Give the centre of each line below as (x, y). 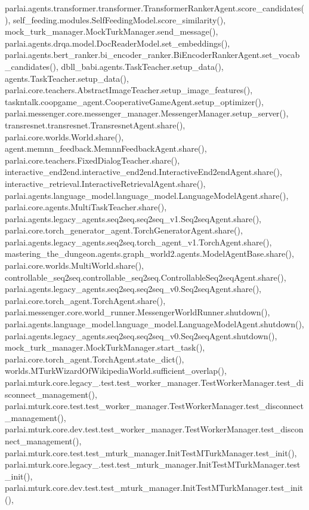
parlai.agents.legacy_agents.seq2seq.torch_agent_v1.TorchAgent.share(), (138, 242)
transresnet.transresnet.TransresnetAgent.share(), (95, 125)
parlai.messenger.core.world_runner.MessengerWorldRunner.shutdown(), (137, 312)
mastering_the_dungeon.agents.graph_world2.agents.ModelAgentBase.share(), (149, 254)
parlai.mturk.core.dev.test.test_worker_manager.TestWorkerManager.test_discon (154, 429)
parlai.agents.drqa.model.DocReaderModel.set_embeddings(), (118, 43)
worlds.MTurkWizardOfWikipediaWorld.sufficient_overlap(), (116, 371)
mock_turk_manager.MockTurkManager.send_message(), (112, 31)
